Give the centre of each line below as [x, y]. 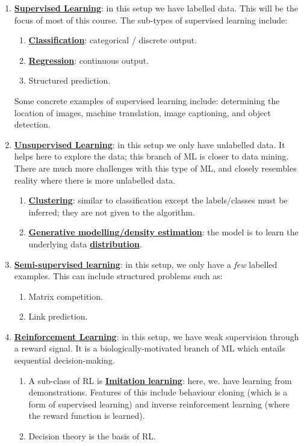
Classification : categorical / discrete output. [113, 40]
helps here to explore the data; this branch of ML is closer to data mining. [151, 156]
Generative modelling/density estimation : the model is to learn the [163, 232]
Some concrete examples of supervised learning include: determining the [147, 100]
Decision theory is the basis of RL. [92, 436]
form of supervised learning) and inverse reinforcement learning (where [159, 404]
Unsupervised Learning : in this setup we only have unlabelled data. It [150, 144]
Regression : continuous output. [89, 60]
